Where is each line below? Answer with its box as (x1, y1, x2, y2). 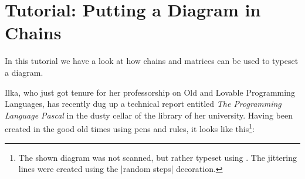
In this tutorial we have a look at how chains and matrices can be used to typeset (5, 55, 299, 67)
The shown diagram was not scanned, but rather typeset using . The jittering (18, 151, 297, 163)
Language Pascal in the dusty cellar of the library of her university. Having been (5, 109, 293, 121)
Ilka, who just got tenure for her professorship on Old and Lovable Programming (5, 86, 295, 98)
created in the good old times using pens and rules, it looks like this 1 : (5, 121, 255, 134)
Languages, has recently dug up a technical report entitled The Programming (5, 97, 282, 110)
